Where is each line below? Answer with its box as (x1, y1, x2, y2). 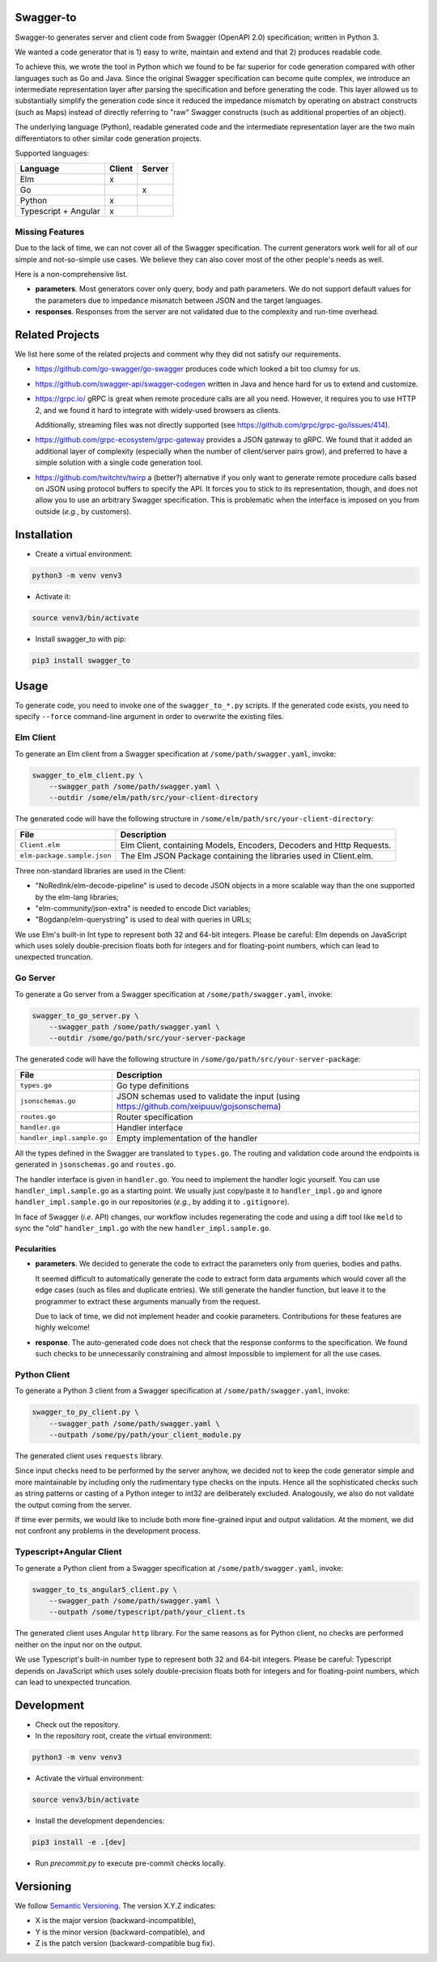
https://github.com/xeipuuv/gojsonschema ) (116, 1100, 282, 1112)
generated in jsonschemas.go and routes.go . (15, 1160, 176, 1169)
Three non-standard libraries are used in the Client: (15, 866, 186, 875)
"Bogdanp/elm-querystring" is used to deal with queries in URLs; (35, 915, 252, 925)
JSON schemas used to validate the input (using (116, 1090, 300, 1101)
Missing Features (15, 226, 85, 237)
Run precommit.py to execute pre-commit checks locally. (35, 1858, 226, 1868)
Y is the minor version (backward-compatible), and (35, 1927, 206, 1937)
